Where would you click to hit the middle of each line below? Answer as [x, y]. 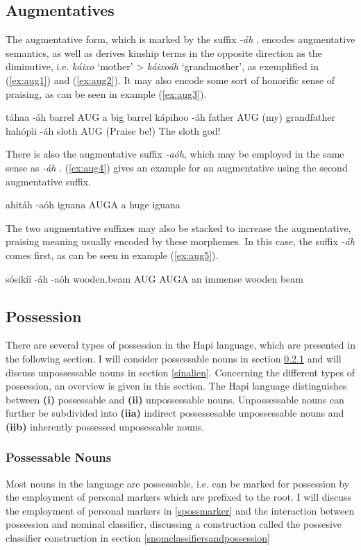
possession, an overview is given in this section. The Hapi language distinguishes [176, 386]
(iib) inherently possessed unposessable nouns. [105, 426]
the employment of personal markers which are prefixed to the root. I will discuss [178, 497]
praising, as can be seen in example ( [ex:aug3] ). [106, 93]
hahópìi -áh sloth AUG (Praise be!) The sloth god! [113, 130]
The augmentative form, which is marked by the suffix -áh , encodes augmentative [180, 39]
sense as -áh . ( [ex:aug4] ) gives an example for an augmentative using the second [177, 167]
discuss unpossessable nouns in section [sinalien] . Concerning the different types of [180, 372]
